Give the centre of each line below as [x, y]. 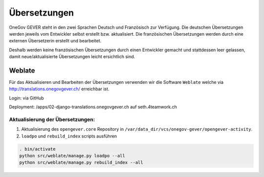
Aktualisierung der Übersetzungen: [52, 119]
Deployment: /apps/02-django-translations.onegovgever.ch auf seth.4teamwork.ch [93, 107]
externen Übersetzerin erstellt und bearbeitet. [55, 41]
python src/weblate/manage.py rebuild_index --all [81, 163]
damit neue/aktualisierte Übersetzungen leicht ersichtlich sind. [72, 57]
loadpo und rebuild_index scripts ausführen [69, 136]
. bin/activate [37, 149]
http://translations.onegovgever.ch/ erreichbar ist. [59, 89]
